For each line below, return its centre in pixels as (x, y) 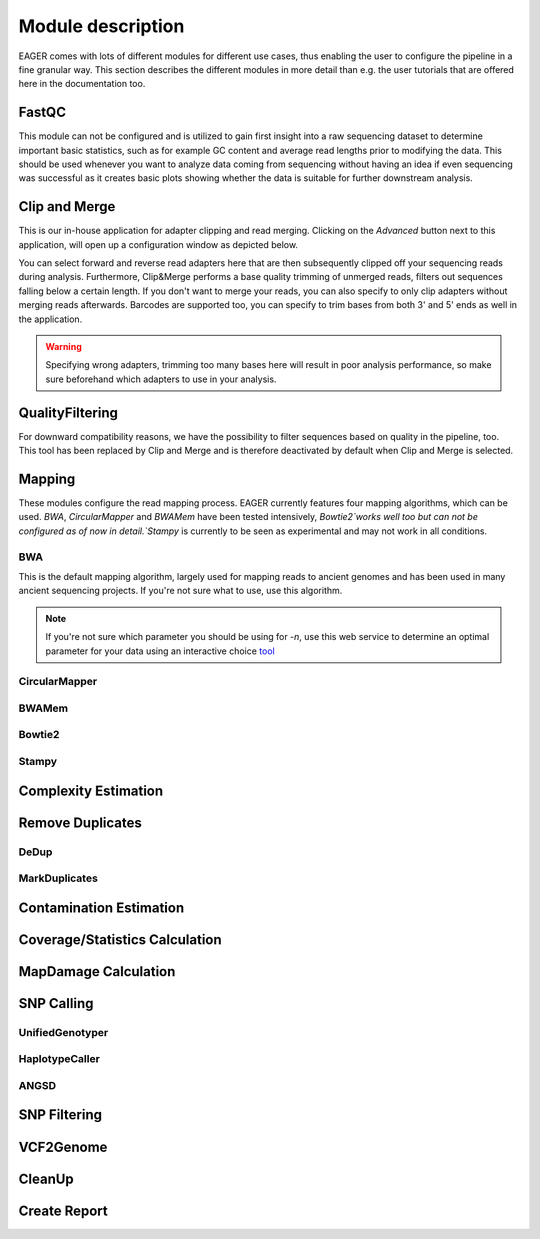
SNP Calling (56, 1003)
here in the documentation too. (82, 84)
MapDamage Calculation (97, 971)
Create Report (63, 1210)
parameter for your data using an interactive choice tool (160, 651)
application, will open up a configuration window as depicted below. (158, 244)
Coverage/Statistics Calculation (120, 939)
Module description (101, 26)
